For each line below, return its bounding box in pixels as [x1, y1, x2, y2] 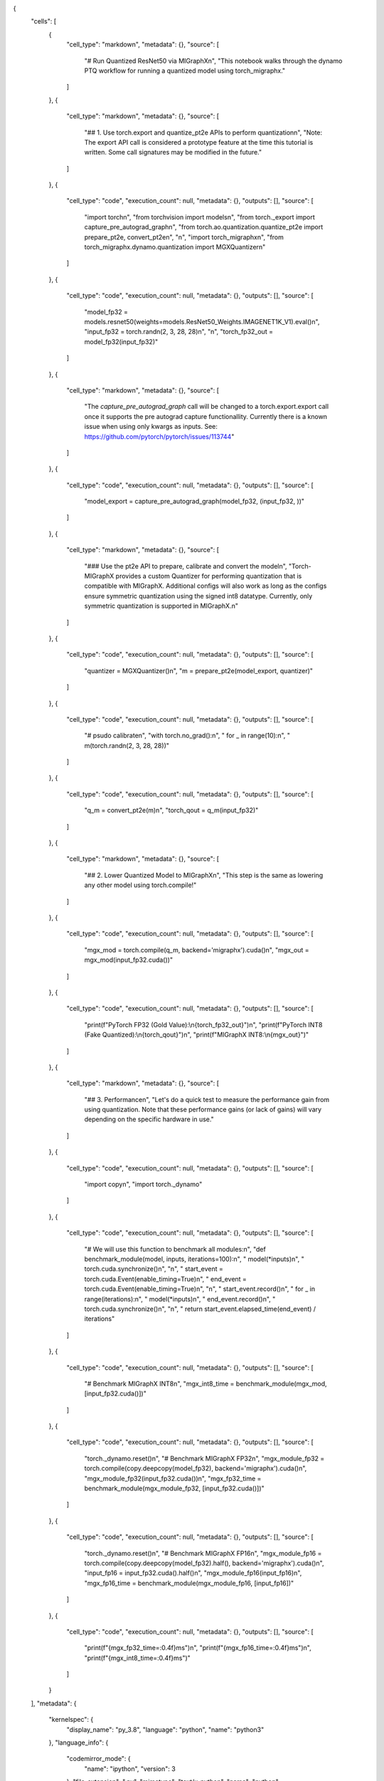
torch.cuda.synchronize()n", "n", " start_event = [84, 1265, 223, 1273]
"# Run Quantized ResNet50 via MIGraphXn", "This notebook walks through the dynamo [84, 56, 343, 65]
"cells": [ [31, 17, 57, 26]
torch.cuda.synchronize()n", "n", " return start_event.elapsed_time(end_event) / [84, 1304, 316, 1313]
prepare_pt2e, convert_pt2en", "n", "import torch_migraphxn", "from [84, 232, 284, 242]
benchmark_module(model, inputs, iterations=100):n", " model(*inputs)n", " [84, 1255, 305, 1263]
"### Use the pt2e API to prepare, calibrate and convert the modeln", [84, 561, 287, 570]
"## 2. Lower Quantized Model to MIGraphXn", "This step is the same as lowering [84, 871, 324, 879]
